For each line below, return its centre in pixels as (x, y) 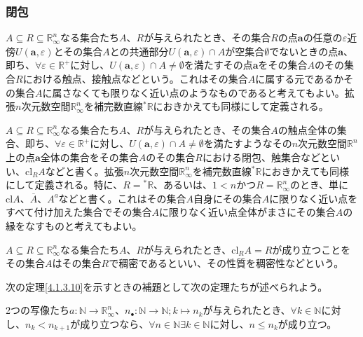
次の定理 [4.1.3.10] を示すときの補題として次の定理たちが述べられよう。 (167, 286)
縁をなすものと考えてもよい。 (74, 225)
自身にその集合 (228, 198)
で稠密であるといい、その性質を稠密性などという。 (226, 263)
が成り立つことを (311, 249)
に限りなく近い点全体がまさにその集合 (247, 212)
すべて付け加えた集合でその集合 (79, 212)
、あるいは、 (183, 185)
